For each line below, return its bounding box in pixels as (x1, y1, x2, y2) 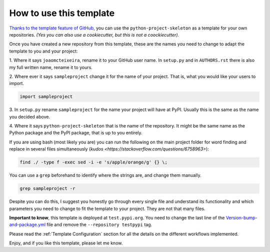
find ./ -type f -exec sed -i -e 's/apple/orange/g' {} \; (19, 159, 167, 165)
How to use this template (9, 7, 115, 18)
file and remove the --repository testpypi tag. (46, 221, 152, 227)
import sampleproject (19, 94, 73, 99)
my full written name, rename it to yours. (9, 64, 92, 70)
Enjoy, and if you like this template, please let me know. (9, 240, 123, 246)
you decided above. (9, 113, 50, 119)
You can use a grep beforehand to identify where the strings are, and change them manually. (9, 172, 202, 178)
